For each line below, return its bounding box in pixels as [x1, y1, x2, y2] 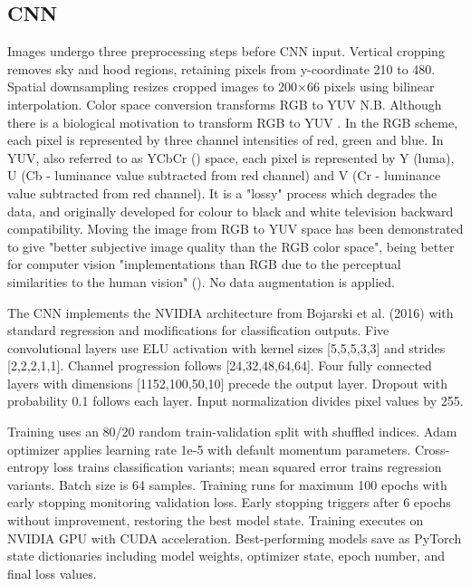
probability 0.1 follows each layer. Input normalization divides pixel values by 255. [7, 391, 464, 410]
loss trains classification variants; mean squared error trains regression [53, 457, 442, 476]
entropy [7, 457, 50, 476]
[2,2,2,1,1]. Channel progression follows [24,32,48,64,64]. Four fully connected [7, 356, 432, 375]
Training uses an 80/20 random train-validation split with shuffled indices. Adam [7, 422, 457, 441]
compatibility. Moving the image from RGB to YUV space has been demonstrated [7, 219, 464, 238]
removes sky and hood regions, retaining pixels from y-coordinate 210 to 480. [7, 59, 436, 78]
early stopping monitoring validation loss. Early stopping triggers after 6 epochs [7, 493, 451, 512]
